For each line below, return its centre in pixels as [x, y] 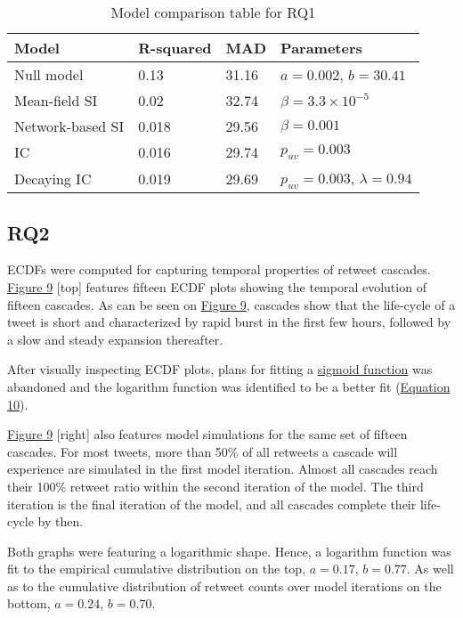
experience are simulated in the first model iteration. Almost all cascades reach [223, 469]
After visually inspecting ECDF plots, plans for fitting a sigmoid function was [220, 369]
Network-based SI [69, 126]
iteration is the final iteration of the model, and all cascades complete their [212, 504]
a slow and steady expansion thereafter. [115, 339]
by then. [61, 521]
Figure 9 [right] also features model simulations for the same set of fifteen [207, 434]
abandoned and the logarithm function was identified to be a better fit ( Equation [229, 386]
